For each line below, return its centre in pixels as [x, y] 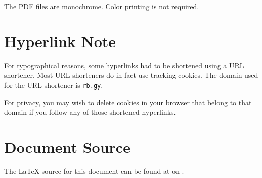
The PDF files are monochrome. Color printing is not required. [102, 6]
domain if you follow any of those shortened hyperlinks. [90, 112]
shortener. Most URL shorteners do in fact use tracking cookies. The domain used [131, 75]
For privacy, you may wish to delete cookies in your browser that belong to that [128, 102]
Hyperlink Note [60, 41]
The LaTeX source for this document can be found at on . [94, 171]
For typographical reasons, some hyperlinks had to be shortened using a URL [124, 65]
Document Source [67, 146]
